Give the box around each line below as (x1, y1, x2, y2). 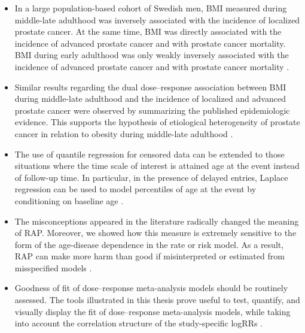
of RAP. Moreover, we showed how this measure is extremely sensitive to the (14, 226, 297, 239)
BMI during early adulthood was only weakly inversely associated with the (14, 49, 289, 61)
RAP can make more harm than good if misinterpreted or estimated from (14, 250, 285, 262)
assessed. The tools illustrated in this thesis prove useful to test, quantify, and (14, 293, 300, 306)
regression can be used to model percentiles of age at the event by (14, 183, 257, 195)
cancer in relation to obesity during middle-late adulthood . (14, 127, 233, 140)
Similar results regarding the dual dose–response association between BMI (14, 80, 286, 93)
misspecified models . (14, 261, 92, 274)
